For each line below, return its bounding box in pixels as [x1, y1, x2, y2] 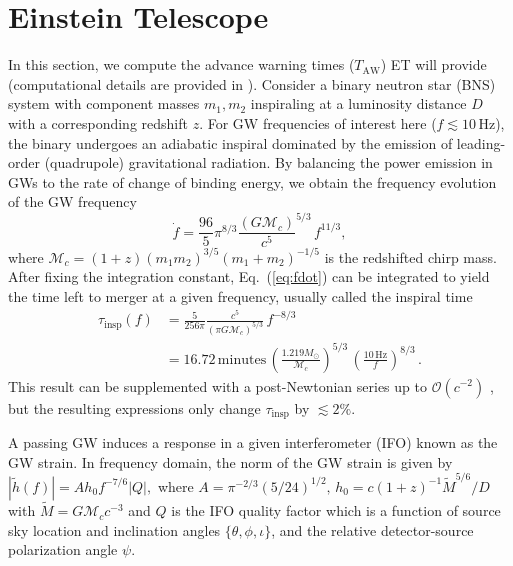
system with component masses [8, 93, 200, 114]
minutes [217, 352, 267, 367]
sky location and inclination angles [8, 519, 221, 540]
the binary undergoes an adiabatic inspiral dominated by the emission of [8, 132, 453, 153]
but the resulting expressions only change [8, 397, 261, 418]
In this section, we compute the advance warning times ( [8, 54, 355, 75]
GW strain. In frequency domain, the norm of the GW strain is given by [8, 451, 453, 472]
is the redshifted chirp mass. [324, 246, 497, 267]
